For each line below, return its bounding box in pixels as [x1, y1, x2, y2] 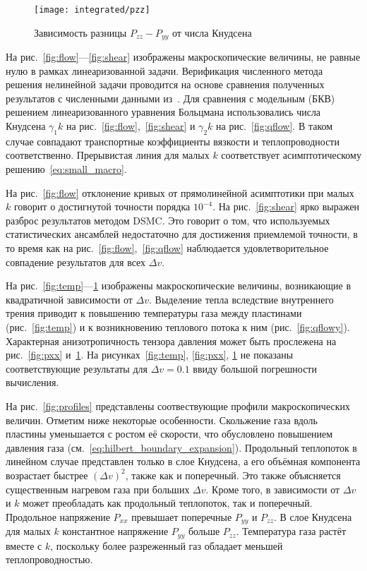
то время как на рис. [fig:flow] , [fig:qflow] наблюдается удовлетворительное [6, 241, 329, 256]
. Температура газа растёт [236, 524, 347, 539]
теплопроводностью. [6, 552, 93, 567]
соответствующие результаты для [6, 361, 148, 375]
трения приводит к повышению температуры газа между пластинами [6, 306, 302, 320]
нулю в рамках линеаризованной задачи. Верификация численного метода [6, 63, 323, 78]
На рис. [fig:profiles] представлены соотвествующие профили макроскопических [6, 398, 350, 413]
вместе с [6, 538, 42, 553]
